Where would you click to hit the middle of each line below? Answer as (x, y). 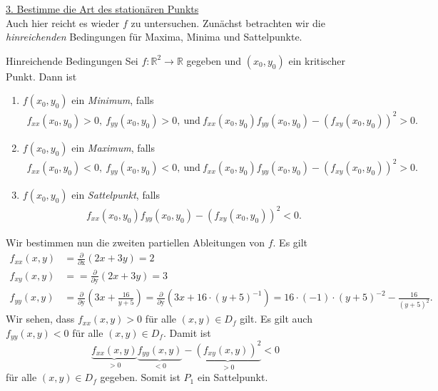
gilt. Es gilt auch (276, 319)
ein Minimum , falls (113, 100)
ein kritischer (317, 60)
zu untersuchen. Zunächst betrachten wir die (228, 22)
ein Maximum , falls (113, 147)
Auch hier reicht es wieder (63, 22)
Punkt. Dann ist (41, 76)
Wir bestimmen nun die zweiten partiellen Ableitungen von (136, 242)
